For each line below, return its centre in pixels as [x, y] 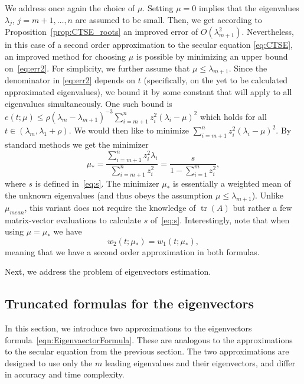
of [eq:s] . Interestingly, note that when [220, 219]
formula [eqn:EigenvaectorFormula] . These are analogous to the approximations [149, 339]
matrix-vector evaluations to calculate [73, 219]
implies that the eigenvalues [249, 8]
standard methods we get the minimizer [77, 144]
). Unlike [267, 195]
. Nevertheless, [268, 32]
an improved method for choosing [66, 56]
